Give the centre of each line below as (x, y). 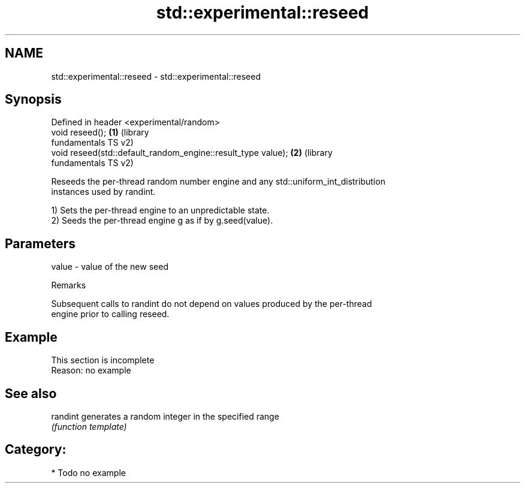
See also (31, 393)
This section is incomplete (103, 360)
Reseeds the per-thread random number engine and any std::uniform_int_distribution (218, 182)
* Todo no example (88, 472)
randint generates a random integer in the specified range (165, 416)
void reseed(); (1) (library (100, 132)
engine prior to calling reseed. (110, 314)
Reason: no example (91, 370)
